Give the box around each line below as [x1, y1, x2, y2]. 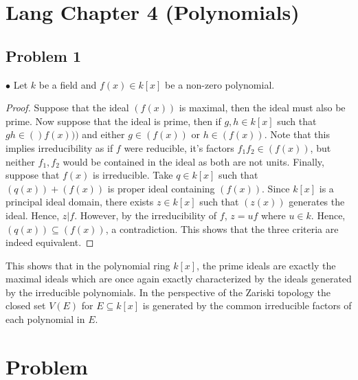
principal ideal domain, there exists [5, 194, 154, 209]
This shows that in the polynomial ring [5, 258, 170, 272]
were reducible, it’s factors [124, 140, 234, 155]
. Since [262, 181, 290, 195]
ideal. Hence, [5, 208, 60, 222]
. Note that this [264, 127, 330, 142]
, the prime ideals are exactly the [197, 258, 336, 272]
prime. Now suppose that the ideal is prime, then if [5, 113, 221, 128]
